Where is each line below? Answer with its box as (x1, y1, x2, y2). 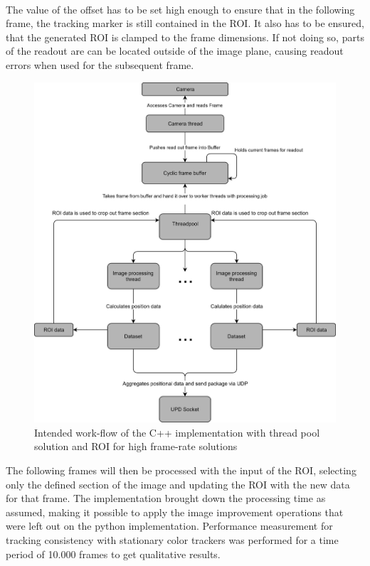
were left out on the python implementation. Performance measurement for (6, 518, 333, 533)
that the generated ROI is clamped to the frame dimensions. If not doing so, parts (6, 29, 364, 44)
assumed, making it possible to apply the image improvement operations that (6, 504, 344, 519)
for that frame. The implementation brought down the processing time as (6, 491, 326, 506)
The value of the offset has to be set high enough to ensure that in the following (6, 1, 355, 16)
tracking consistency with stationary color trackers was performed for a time (6, 533, 339, 547)
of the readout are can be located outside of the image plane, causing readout (6, 43, 344, 58)
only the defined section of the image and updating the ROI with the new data (6, 476, 350, 491)
